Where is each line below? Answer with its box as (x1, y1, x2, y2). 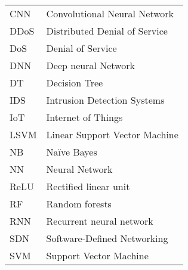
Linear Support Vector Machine (46, 128, 178, 141)
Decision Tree (46, 76, 103, 89)
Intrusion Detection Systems (46, 93, 165, 107)
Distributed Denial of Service (46, 24, 168, 38)
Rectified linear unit (46, 179, 130, 193)
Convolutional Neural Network (46, 7, 174, 20)
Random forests (46, 197, 112, 210)
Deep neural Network (46, 58, 135, 72)
